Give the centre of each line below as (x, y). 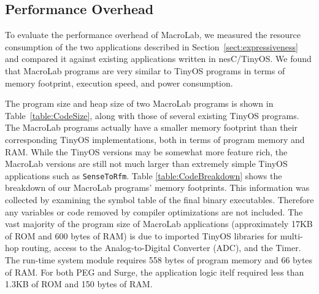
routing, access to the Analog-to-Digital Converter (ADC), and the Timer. (161, 248)
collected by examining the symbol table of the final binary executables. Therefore (159, 199)
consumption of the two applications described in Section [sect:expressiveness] (152, 46)
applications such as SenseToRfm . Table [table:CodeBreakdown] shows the (144, 175)
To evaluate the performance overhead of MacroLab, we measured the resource (153, 35)
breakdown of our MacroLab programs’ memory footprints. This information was (157, 188)
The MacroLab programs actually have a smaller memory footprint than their (152, 127)
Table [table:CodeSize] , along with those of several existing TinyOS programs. (152, 115)
